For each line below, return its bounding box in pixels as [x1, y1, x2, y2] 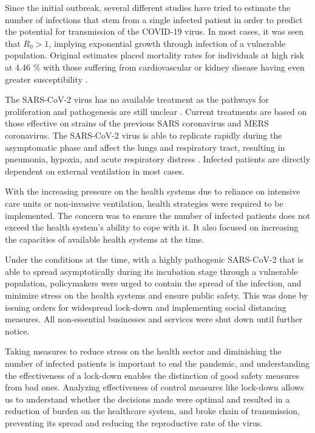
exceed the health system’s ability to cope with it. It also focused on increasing [5, 221, 299, 234]
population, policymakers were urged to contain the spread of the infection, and [5, 277, 302, 289]
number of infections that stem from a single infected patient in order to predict [5, 13, 303, 26]
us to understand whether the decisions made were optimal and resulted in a [5, 392, 290, 405]
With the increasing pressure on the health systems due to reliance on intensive [5, 185, 300, 198]
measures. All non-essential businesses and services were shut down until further [5, 313, 303, 325]
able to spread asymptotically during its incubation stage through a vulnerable [5, 265, 298, 277]
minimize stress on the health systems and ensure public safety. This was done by [5, 289, 308, 302]
